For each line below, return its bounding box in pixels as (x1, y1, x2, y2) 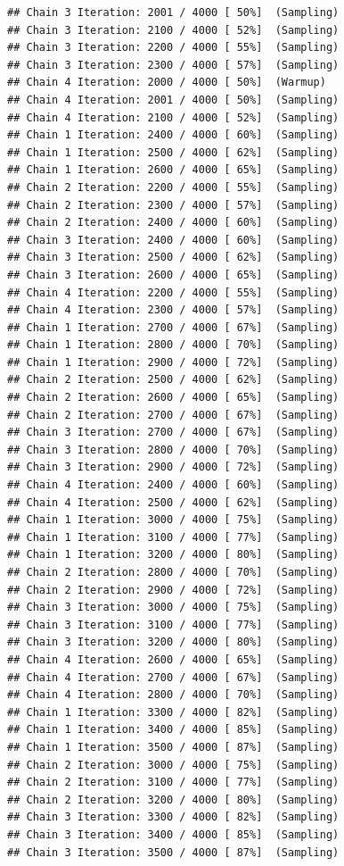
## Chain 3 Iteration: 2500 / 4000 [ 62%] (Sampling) (7, 251, 340, 264)
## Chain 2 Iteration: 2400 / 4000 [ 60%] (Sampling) (7, 216, 340, 229)
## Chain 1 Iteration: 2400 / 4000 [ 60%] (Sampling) (7, 129, 340, 142)
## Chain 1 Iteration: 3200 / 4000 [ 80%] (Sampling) (7, 548, 340, 562)
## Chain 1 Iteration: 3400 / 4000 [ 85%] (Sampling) (7, 723, 340, 737)
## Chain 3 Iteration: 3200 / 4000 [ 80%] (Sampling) (7, 636, 340, 649)
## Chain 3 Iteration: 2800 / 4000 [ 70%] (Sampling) (7, 443, 340, 456)
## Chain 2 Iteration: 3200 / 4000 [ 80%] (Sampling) (7, 793, 340, 806)
